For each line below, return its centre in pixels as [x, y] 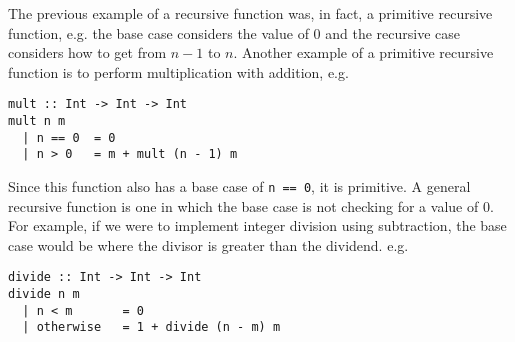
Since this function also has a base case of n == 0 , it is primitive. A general [239, 186]
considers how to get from [87, 52]
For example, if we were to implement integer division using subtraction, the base [257, 225]
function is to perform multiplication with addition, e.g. [178, 71]
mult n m [37, 121]
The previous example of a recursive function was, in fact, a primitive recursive [250, 13]
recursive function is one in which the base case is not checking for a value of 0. [251, 205]
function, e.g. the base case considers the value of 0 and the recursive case [234, 32]
